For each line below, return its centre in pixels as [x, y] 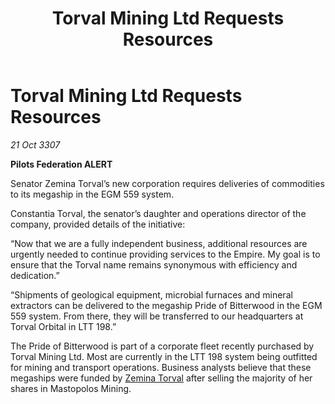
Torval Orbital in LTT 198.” [63, 326]
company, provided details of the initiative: [98, 224]
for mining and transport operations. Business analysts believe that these [161, 367]
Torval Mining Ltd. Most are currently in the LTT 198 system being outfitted [164, 356]
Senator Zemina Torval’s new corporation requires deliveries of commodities [167, 183]
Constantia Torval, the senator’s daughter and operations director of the [158, 213]
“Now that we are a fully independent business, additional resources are [159, 243]
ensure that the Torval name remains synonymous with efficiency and [154, 264]
